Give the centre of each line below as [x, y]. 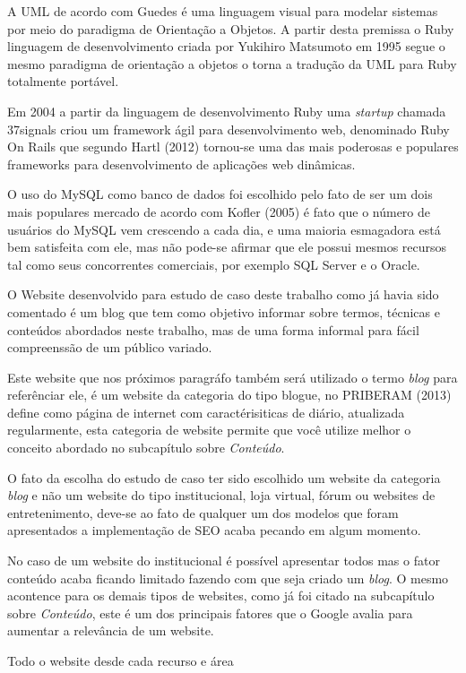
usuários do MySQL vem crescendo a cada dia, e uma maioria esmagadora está [224, 229]
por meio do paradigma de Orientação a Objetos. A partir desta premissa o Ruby [231, 28]
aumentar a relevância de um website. [111, 630]
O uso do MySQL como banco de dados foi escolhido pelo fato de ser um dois [220, 194]
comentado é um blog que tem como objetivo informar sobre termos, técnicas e [224, 311]
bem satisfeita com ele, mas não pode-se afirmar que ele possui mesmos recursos [227, 247]
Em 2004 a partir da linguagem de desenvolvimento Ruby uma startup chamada [227, 111]
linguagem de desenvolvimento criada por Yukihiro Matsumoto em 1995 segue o [226, 46]
